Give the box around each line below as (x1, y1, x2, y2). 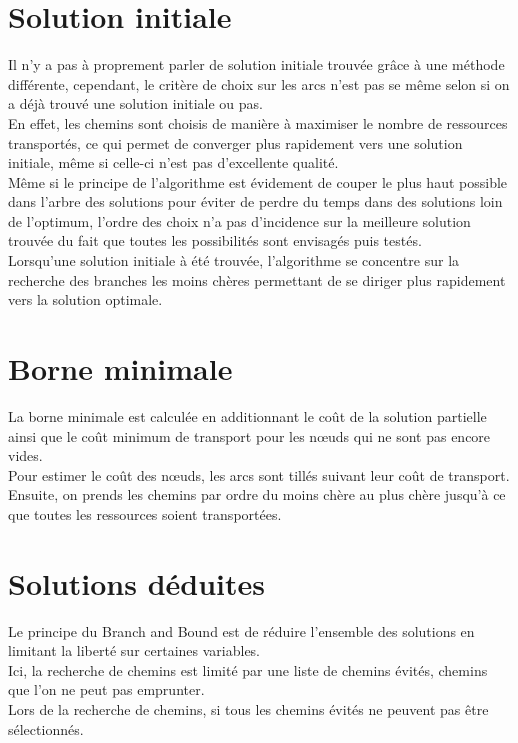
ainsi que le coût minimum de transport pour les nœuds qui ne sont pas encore (8, 425, 491, 446)
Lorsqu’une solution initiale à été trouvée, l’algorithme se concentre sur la (8, 250, 460, 271)
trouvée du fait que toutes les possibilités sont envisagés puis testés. (8, 230, 422, 251)
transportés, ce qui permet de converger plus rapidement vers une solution (8, 132, 463, 153)
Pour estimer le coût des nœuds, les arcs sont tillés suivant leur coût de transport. (8, 464, 510, 485)
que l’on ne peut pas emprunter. (8, 679, 205, 700)
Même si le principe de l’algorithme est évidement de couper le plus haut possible (8, 171, 508, 192)
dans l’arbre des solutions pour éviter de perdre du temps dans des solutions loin (8, 191, 503, 212)
